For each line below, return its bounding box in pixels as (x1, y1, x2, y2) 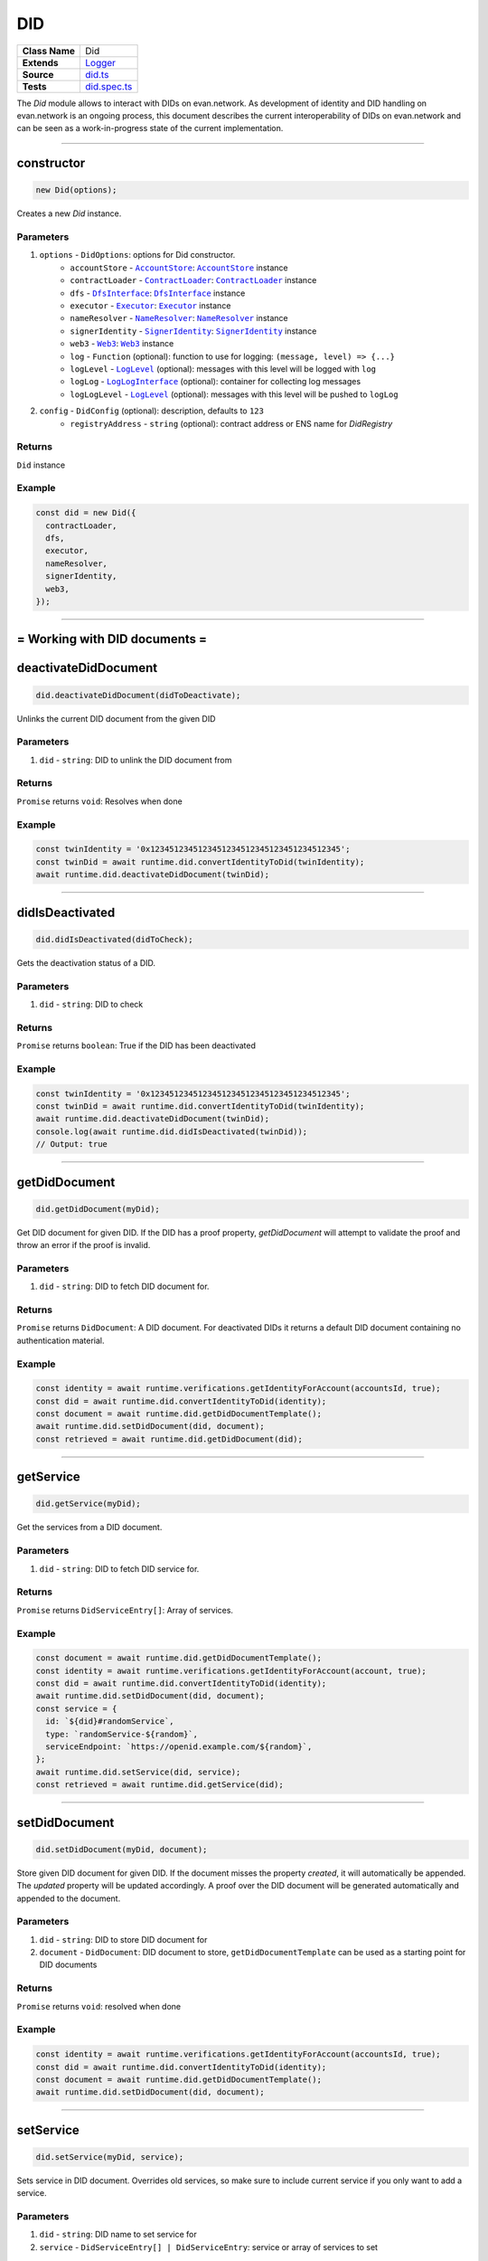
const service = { (35, 1703, 117, 1714)
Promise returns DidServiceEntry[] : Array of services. (16, 1604, 234, 1615)
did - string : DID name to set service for (39, 2229, 198, 2240)
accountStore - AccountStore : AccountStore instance (70, 262, 288, 273)
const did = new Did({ (35, 507, 136, 518)
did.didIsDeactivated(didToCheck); (35, 934, 193, 944)
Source (22, 68, 54, 80)
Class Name (22, 44, 76, 57)
